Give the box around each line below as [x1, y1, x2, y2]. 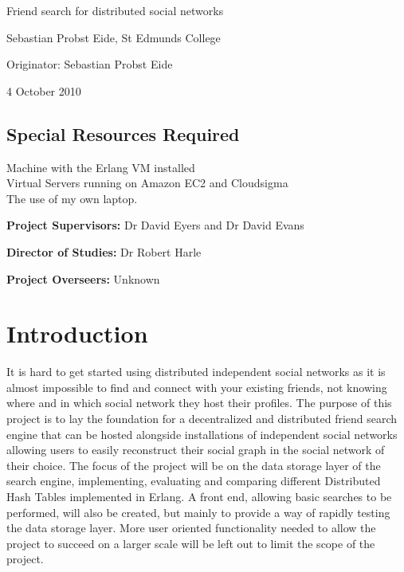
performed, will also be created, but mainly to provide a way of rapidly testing [6, 503, 390, 520]
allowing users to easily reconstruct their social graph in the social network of [6, 441, 385, 458]
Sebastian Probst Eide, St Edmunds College [6, 29, 221, 45]
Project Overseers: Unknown [6, 270, 160, 287]
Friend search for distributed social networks [6, 2, 224, 18]
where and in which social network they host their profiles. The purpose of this [6, 394, 392, 411]
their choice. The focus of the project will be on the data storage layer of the [6, 456, 381, 473]
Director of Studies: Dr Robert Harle [6, 243, 202, 260]
